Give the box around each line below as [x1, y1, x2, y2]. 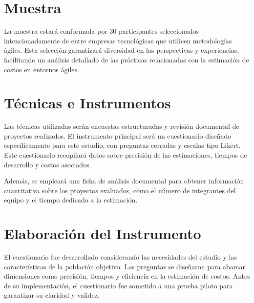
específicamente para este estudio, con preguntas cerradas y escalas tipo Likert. [4, 140, 241, 150]
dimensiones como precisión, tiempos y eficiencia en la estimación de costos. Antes [4, 271, 250, 281]
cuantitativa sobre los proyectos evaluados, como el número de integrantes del [4, 185, 236, 195]
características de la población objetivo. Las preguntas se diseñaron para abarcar [4, 261, 246, 271]
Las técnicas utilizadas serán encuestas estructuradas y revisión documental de [4, 121, 239, 131]
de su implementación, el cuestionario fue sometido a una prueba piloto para [4, 280, 233, 290]
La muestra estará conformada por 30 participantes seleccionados [4, 26, 199, 36]
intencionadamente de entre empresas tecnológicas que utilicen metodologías [4, 35, 232, 45]
